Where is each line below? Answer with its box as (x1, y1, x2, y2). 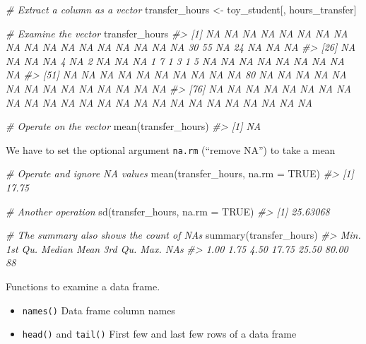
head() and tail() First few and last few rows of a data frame (22, 326, 297, 341)
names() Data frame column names (22, 302, 175, 317)
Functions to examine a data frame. (6, 278, 160, 293)
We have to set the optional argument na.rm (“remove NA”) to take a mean (6, 142, 336, 157)
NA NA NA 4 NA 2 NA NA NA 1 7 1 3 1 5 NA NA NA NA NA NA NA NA (6, 53, 345, 68)
